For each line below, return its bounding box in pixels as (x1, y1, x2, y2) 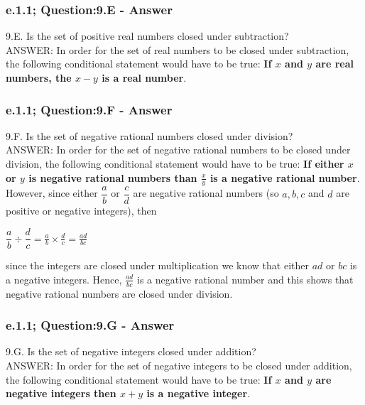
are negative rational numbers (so (133, 185, 279, 200)
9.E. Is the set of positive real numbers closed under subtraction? (6, 28, 289, 43)
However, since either (6, 185, 98, 200)
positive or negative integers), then (6, 203, 157, 218)
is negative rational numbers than (28, 170, 197, 185)
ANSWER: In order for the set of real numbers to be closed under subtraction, (6, 42, 349, 57)
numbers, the (6, 70, 72, 85)
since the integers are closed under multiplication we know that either (6, 258, 309, 273)
